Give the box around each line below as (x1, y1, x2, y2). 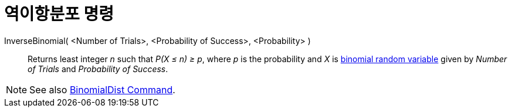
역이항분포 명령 (4, 4, 114, 24)
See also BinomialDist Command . (29, 83, 175, 96)
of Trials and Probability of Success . (28, 63, 168, 74)
